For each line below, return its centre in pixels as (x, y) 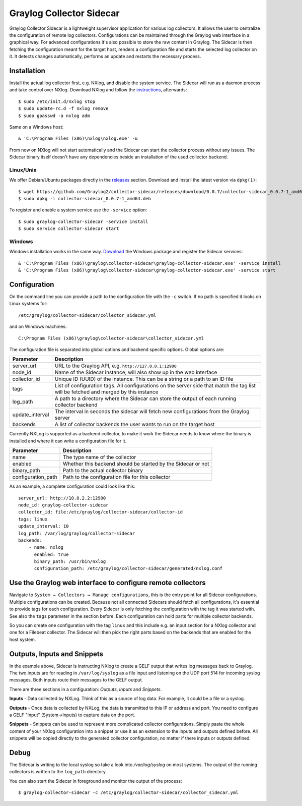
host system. (23, 639)
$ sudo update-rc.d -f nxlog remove (63, 109)
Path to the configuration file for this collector (117, 477)
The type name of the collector (100, 457)
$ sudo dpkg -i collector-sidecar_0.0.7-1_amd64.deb (85, 199)
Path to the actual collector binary (103, 471)
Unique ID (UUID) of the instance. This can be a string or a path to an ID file (144, 379)
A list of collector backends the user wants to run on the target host (135, 425)
